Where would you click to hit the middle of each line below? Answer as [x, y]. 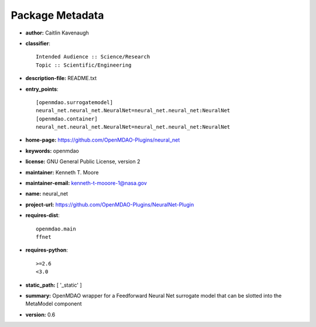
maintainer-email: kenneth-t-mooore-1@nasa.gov [86, 183]
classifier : [38, 43]
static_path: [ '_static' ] [54, 285]
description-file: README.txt [61, 78]
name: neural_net [47, 194]
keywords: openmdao [52, 151]
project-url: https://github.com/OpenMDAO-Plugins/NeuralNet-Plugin [110, 204]
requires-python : [47, 250]
